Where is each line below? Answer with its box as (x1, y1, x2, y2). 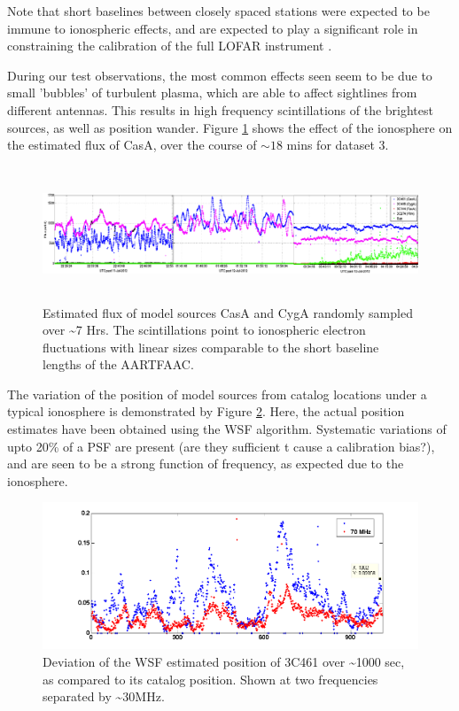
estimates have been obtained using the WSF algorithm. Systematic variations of (7, 420, 447, 438)
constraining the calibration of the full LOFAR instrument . (7, 36, 332, 55)
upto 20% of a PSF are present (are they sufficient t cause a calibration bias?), (7, 437, 435, 455)
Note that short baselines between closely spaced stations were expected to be (7, 2, 430, 19)
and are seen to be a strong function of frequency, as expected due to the (7, 454, 404, 473)
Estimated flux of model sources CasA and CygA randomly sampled (43, 303, 413, 321)
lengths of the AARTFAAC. (43, 355, 194, 374)
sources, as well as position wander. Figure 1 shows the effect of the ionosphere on (7, 118, 453, 136)
